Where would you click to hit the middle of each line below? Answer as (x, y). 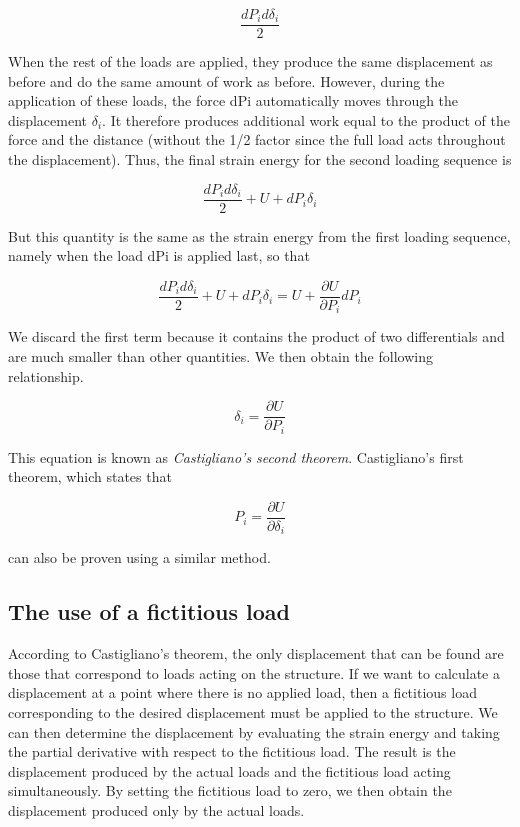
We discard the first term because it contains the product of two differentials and (256, 336)
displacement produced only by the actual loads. (156, 809)
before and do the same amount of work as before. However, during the (226, 80)
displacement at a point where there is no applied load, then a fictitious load (242, 692)
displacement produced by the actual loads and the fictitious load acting (229, 770)
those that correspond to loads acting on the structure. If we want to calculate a (254, 672)
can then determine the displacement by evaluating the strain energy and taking (254, 731)
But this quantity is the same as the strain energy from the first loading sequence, (259, 235)
